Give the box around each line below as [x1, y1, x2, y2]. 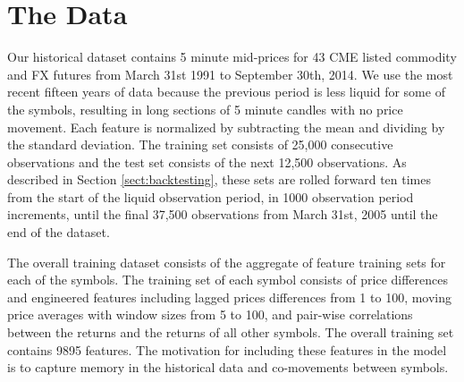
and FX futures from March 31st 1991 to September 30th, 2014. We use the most [7, 64, 453, 83]
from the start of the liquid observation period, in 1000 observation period [7, 187, 414, 206]
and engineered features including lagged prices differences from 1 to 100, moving [7, 287, 452, 306]
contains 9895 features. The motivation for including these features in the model [7, 340, 447, 359]
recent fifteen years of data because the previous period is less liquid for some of [7, 82, 445, 101]
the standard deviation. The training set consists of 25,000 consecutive [7, 135, 393, 154]
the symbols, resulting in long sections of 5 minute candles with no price [7, 99, 403, 118]
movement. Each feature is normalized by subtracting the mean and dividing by [7, 117, 445, 136]
